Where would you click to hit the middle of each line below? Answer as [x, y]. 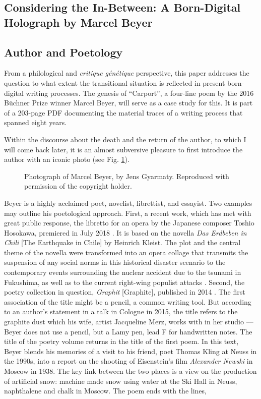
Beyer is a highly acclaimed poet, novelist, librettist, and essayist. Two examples [128, 203]
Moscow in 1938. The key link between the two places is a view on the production [130, 371]
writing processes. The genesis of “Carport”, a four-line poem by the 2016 [140, 93]
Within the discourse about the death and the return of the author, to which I [125, 139]
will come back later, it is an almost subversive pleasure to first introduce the [123, 149]
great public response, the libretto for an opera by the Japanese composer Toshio [129, 223]
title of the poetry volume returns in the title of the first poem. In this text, [121, 341]
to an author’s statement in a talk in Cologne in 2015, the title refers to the [121, 311]
